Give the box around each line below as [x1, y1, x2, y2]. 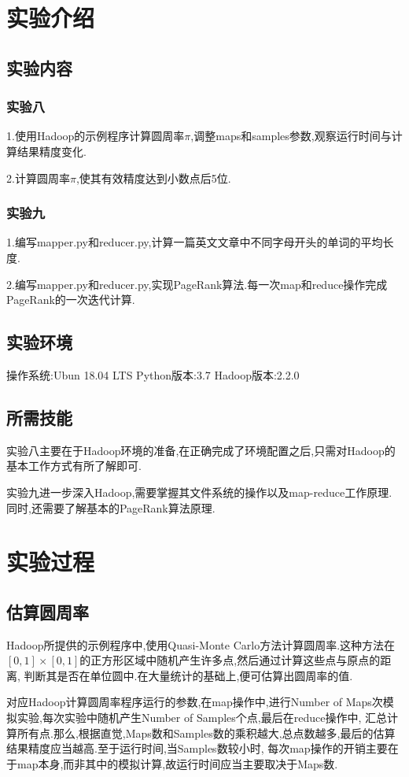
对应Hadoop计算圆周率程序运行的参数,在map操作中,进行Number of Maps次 [6, 694, 383, 710]
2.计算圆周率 [6, 169, 70, 186]
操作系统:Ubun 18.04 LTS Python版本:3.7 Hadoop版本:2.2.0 [6, 366, 300, 383]
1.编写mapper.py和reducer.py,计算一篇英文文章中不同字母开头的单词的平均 [6, 234, 383, 250]
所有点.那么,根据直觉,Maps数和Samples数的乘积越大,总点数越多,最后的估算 [17, 724, 396, 741]
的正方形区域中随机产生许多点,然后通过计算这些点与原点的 [79, 652, 381, 668]
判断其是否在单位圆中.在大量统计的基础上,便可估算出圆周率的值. [24, 667, 353, 683]
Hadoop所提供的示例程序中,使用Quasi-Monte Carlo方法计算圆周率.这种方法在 [6, 636, 396, 653]
